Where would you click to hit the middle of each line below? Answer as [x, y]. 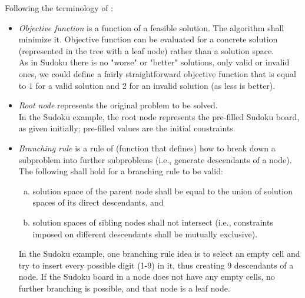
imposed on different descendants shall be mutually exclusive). [145, 234]
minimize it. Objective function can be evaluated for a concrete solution [148, 39]
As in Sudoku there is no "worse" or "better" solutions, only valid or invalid [154, 62]
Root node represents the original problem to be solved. [118, 105]
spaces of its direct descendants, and [98, 202]
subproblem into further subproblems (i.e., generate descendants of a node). [155, 159]
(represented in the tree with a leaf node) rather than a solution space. [146, 50]
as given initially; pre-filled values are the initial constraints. [127, 128]
